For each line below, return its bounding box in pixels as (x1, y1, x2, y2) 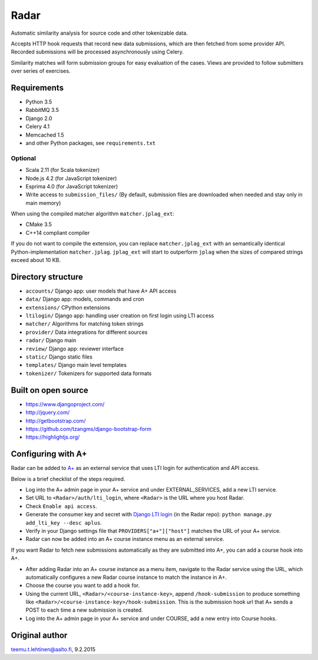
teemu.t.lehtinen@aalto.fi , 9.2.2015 (11, 645, 96, 653)
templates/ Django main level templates (25, 361, 127, 369)
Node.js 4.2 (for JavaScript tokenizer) (25, 174, 117, 182)
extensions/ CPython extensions (25, 304, 110, 311)
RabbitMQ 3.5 (25, 107, 59, 114)
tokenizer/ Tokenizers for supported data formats (25, 370, 152, 377)
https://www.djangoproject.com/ (25, 400, 105, 407)
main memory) (25, 199, 61, 206)
